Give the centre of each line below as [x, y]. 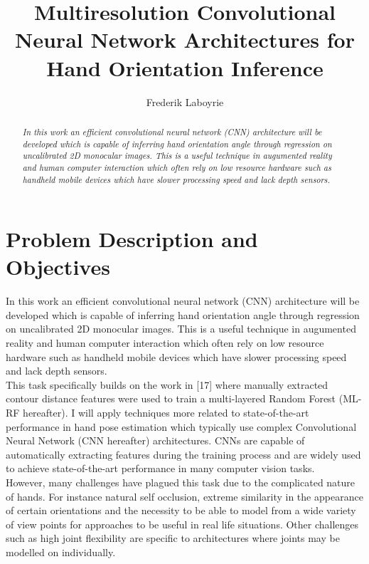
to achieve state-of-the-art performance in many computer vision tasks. [160, 468]
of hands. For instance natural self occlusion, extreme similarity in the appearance [184, 496]
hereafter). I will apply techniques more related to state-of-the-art [166, 413]
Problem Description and [132, 239]
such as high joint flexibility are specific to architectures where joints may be [173, 538]
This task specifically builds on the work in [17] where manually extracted [167, 384]
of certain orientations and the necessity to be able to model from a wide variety [181, 510]
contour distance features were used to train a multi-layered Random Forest [171, 398]
